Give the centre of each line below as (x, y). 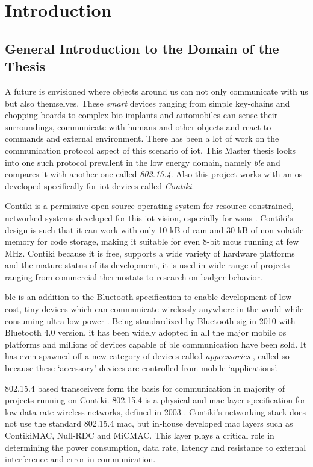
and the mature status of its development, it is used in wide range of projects (147, 265)
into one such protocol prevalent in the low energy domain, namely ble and (143, 162)
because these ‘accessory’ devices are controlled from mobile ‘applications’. (142, 368)
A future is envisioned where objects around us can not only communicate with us (156, 91)
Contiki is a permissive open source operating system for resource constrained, (149, 206)
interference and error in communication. (80, 459)
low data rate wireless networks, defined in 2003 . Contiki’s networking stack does (155, 411)
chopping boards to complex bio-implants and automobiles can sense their (141, 115)
